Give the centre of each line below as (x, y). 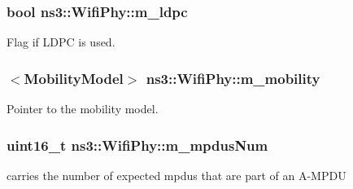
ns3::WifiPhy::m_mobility (233, 78)
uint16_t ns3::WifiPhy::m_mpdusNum (137, 145)
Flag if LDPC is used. (61, 42)
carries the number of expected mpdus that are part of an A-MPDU (176, 175)
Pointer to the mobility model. (83, 109)
